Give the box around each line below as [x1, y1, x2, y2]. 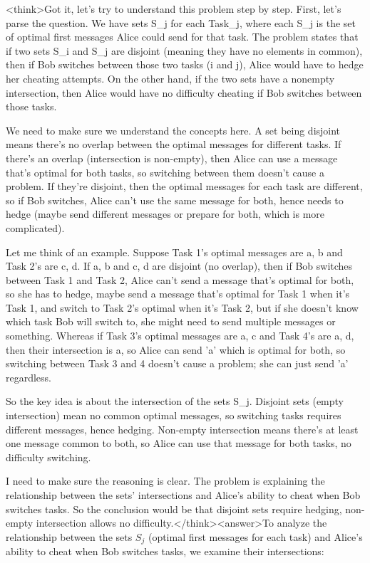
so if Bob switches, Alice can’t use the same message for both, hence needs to [6, 192, 344, 207]
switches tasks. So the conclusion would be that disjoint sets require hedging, [6, 501, 342, 516]
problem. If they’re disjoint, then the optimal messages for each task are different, [6, 179, 363, 194]
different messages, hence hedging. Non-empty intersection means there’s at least [6, 421, 359, 436]
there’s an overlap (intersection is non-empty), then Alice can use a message [6, 150, 338, 165]
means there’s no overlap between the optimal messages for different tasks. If [6, 137, 341, 152]
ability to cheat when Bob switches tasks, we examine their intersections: [6, 544, 324, 559]
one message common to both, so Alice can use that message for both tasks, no [6, 436, 351, 451]
